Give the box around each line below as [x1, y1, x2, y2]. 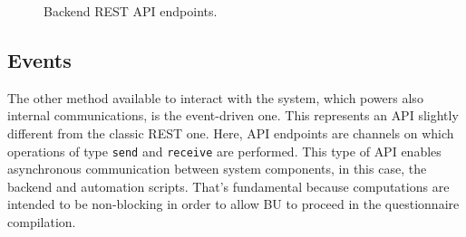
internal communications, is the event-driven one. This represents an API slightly [7, 106, 459, 125]
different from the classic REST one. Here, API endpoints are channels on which [7, 123, 454, 142]
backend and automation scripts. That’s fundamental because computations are [7, 176, 450, 195]
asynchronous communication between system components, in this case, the [7, 159, 427, 178]
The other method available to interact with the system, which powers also [7, 88, 423, 107]
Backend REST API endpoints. [44, 2, 218, 20]
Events [7, 45, 72, 73]
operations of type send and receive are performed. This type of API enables [7, 141, 442, 160]
